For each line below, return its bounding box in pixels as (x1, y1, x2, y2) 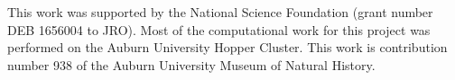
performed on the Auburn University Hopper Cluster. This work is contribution (7, 38, 448, 57)
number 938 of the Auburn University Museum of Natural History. (7, 55, 376, 74)
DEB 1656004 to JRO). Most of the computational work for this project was (7, 20, 431, 39)
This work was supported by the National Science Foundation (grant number (7, 3, 433, 21)
